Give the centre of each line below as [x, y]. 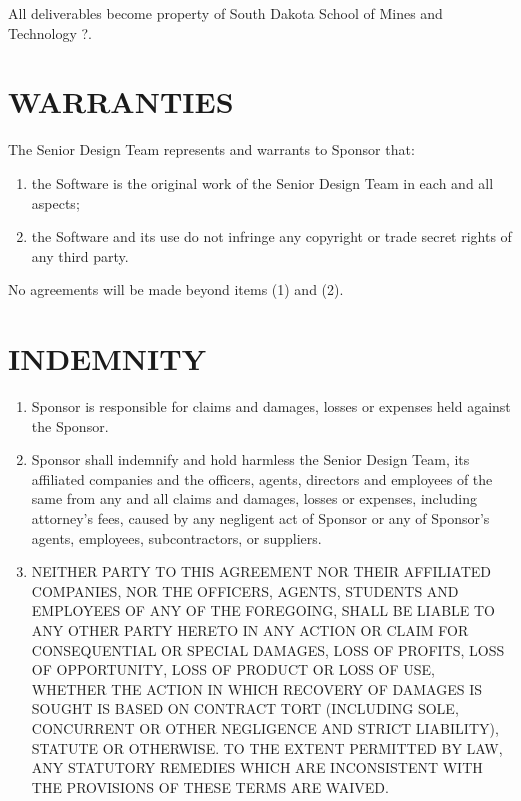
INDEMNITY [107, 358]
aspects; [55, 202]
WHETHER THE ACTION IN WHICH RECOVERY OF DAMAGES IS [257, 688]
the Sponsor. [70, 425]
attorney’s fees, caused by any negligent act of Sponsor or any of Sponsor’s [260, 517]
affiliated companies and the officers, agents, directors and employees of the [262, 478]
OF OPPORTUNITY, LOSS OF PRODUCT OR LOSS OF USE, [233, 669]
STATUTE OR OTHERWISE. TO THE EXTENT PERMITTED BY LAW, [267, 747]
